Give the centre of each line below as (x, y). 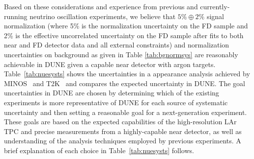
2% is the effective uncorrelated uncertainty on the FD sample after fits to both (124, 35)
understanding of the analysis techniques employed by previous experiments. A (123, 141)
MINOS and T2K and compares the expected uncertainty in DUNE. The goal (125, 83)
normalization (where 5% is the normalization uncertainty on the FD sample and (126, 26)
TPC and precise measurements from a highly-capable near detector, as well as (123, 131)
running (16, 16)
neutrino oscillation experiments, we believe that (103, 16)
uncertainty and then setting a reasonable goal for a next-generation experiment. (126, 112)
